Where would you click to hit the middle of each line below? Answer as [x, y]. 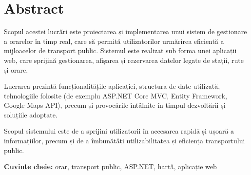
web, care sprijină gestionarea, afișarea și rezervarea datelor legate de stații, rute [124, 60]
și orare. [16, 69]
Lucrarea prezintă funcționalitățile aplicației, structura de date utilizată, [112, 86]
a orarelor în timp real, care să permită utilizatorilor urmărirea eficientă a [114, 41]
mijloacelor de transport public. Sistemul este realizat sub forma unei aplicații [120, 50]
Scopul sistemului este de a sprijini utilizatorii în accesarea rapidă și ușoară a [119, 131]
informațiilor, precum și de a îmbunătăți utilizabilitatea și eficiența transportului [125, 141]
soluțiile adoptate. [31, 114]
